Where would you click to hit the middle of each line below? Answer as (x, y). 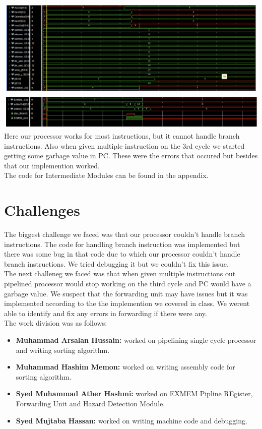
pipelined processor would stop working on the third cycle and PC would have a (128, 283)
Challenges (42, 210)
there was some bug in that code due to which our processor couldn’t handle (122, 254)
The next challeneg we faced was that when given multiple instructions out (120, 273)
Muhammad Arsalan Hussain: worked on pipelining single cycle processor (136, 340)
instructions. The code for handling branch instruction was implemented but (122, 244)
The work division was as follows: (56, 323)
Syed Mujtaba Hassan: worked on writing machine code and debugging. (132, 420)
